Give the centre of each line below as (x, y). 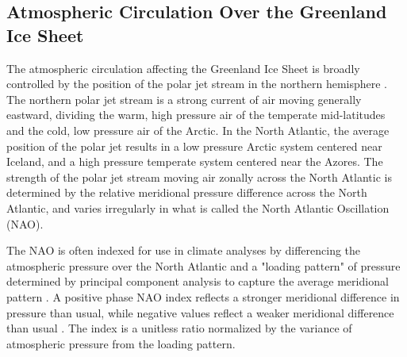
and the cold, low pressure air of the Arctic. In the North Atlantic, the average (198, 130)
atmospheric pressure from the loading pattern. (121, 343)
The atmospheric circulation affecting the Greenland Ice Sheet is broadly (183, 68)
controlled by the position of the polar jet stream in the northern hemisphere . (197, 84)
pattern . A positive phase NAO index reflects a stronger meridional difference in (203, 296)
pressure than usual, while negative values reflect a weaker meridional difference (200, 312)
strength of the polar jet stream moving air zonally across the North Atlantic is (199, 177)
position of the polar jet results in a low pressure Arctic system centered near (194, 146)
